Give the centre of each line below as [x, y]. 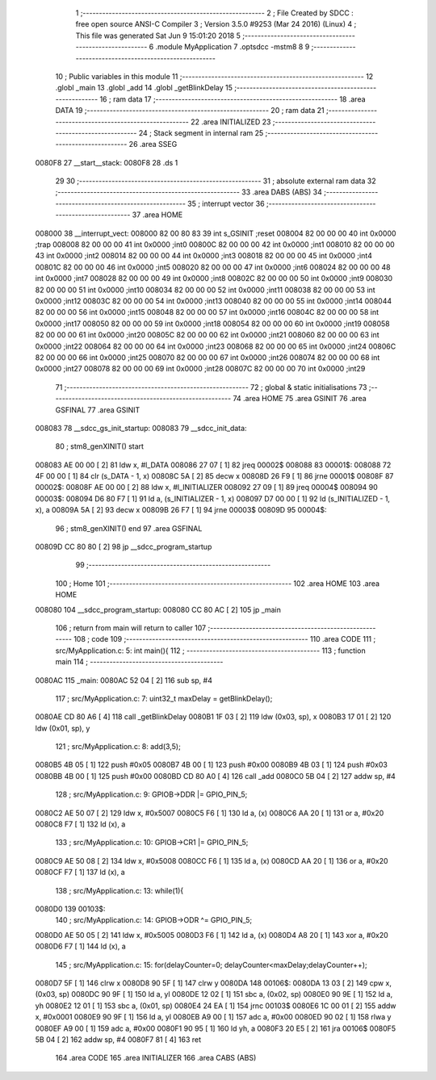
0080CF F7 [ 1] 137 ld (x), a [80, 873]
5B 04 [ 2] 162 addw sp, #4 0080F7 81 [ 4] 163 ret [118, 1039]
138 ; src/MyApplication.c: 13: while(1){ [119, 890]
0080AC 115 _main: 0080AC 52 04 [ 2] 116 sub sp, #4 [124, 680]
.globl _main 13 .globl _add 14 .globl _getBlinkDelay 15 [144, 88]
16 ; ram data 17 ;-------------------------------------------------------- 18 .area [233, 99]
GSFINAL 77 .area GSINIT [98, 410]
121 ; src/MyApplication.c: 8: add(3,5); [118, 747]
